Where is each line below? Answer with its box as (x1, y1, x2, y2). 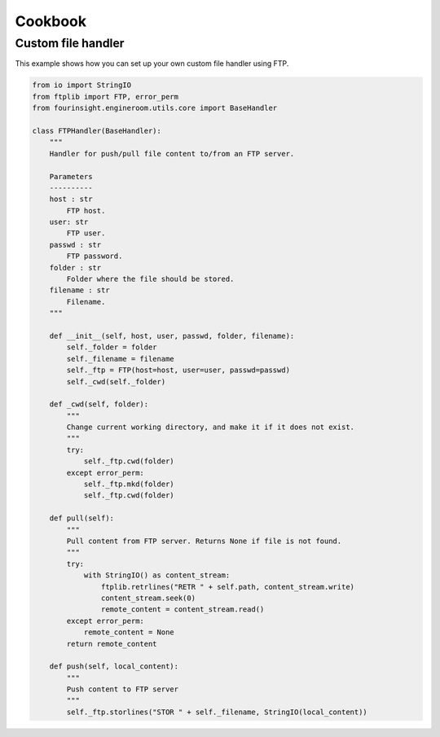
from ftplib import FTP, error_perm (32, 92, 179, 101)
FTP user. (66, 229, 106, 238)
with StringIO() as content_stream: (83, 571, 231, 580)
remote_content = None (83, 628, 174, 637)
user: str (49, 217, 89, 227)
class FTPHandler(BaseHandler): (32, 126, 162, 135)
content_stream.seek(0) (100, 593, 196, 603)
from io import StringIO (32, 81, 132, 90)
